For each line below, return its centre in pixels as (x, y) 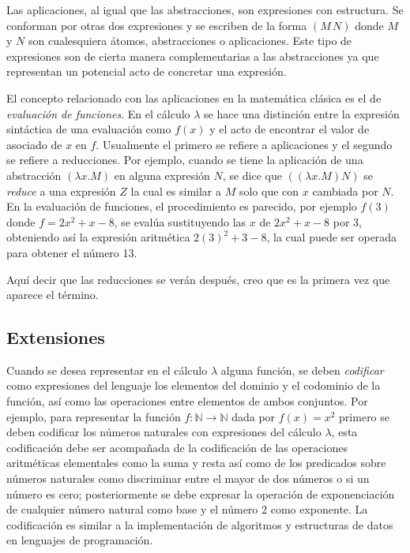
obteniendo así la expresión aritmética (98, 237)
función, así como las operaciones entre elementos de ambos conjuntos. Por (187, 401)
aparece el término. (53, 295)
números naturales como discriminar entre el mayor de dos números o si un (188, 478)
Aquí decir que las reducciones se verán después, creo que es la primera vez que (198, 279)
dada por (254, 416)
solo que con (269, 191)
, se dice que (252, 175)
